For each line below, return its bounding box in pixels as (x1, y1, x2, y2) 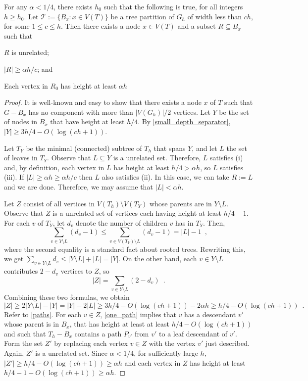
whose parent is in (4, 319, 59, 329)
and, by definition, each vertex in (4, 162, 104, 172)
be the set (219, 106, 249, 117)
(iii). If (4, 172, 24, 182)
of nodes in (4, 116, 37, 127)
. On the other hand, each (118, 253, 197, 264)
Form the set (4, 338, 43, 348)
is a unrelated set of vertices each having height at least (52, 208, 221, 218)
